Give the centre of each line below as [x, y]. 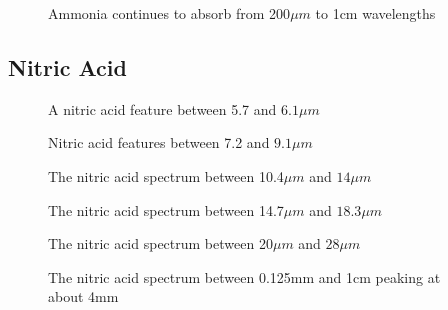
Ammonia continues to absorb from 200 [169, 13]
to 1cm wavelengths [375, 13]
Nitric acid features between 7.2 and [159, 142]
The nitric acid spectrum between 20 [160, 243]
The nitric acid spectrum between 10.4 [166, 175]
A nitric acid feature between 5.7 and [162, 108]
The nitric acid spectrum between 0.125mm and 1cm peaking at [244, 276]
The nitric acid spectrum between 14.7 [166, 209]
